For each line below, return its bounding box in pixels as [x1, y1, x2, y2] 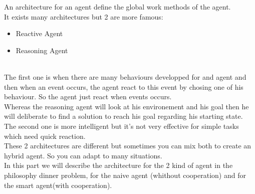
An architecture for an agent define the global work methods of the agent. [4, 2, 231, 12]
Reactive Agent [16, 28, 63, 39]
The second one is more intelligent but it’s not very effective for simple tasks [4, 120, 239, 131]
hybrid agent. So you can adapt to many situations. [4, 150, 162, 160]
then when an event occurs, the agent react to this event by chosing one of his [4, 81, 243, 92]
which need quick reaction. [4, 130, 86, 141]
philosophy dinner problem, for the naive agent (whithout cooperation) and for [4, 169, 246, 180]
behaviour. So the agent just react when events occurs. [4, 91, 172, 102]
